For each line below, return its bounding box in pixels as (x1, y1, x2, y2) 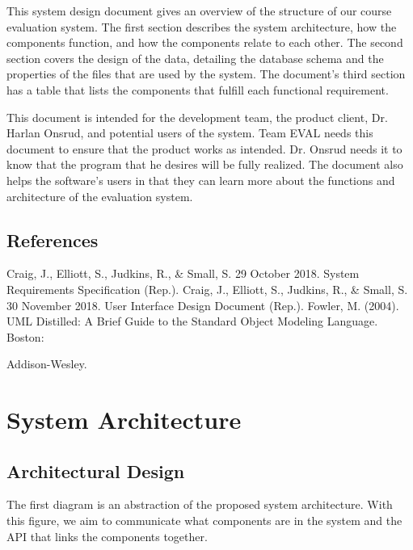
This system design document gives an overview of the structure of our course (6, 2, 392, 19)
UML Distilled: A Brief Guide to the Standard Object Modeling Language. (6, 313, 378, 330)
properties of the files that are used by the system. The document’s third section (6, 65, 406, 82)
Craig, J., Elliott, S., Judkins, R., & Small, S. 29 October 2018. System (6, 265, 360, 282)
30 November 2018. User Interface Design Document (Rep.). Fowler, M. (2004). (6, 296, 399, 313)
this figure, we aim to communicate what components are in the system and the (6, 512, 402, 529)
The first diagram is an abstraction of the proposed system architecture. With (6, 496, 393, 513)
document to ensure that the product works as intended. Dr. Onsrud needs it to (6, 140, 402, 157)
